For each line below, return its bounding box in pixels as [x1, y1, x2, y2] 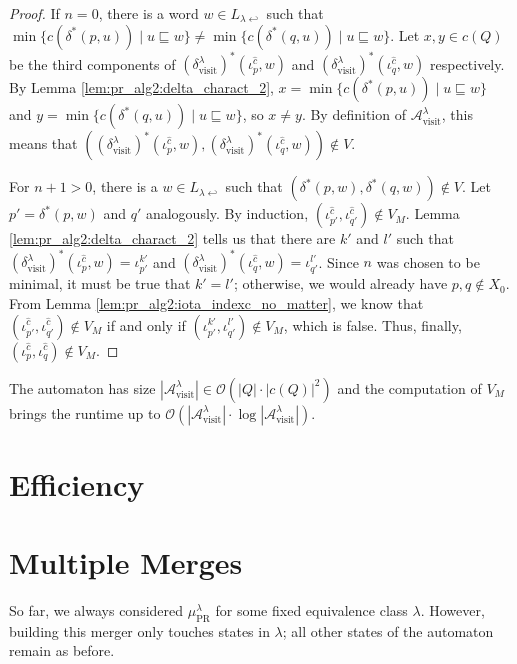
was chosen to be [376, 251, 480, 272]
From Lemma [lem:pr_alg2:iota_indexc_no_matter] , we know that [9, 292, 424, 313]
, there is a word [98, 3, 199, 23]
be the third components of [9, 53, 176, 74]
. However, [420, 600, 485, 621]
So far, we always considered [9, 600, 184, 621]
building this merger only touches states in [9, 620, 270, 641]
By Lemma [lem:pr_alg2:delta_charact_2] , [9, 77, 274, 98]
